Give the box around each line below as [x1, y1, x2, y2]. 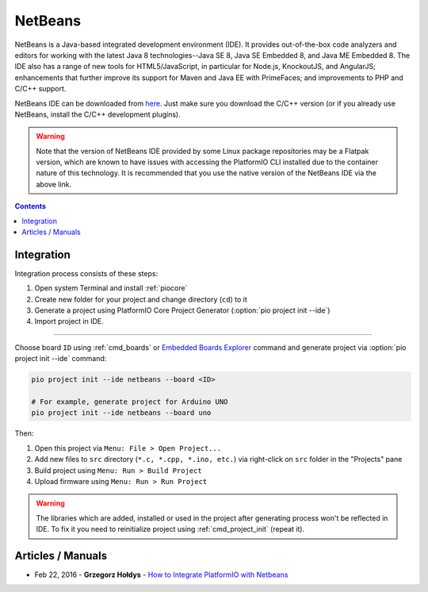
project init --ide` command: [14, 354, 107, 363]
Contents [14, 202, 47, 211]
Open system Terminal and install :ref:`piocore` [34, 283, 188, 293]
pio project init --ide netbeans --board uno [31, 409, 212, 417]
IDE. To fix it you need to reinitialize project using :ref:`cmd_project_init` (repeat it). [36, 525, 305, 534]
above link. [36, 179, 72, 189]
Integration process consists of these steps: [14, 268, 159, 278]
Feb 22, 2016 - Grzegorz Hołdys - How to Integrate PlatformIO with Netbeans [34, 570, 289, 579]
